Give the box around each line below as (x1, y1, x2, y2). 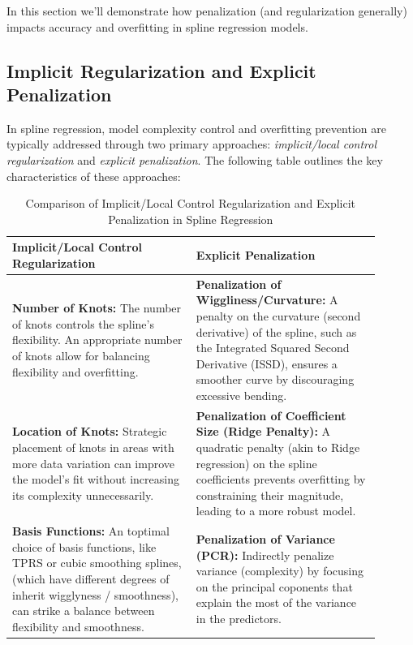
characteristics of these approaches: (6, 167, 181, 184)
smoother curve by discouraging (196, 371, 355, 388)
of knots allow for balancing (12, 346, 150, 363)
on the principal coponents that (196, 578, 353, 595)
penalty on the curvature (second (196, 307, 361, 324)
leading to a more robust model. (196, 502, 356, 519)
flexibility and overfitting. (12, 363, 139, 380)
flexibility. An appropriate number (12, 331, 183, 348)
